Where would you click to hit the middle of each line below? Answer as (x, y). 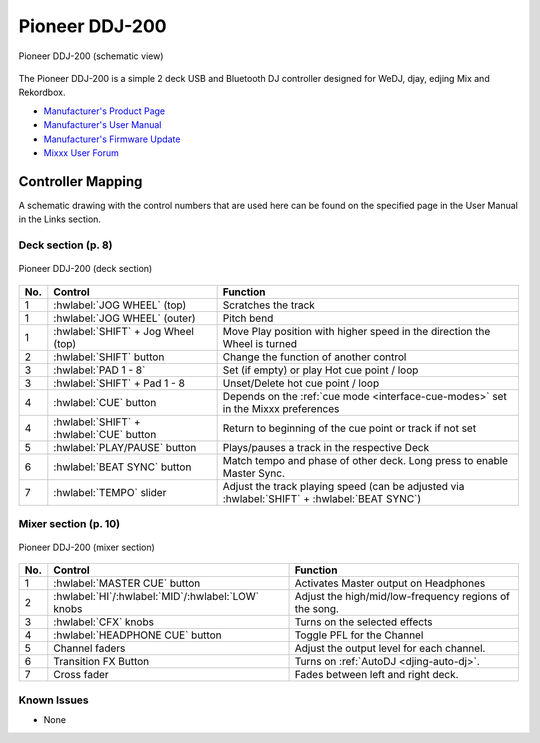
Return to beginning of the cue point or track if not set (349, 428)
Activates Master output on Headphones (390, 583)
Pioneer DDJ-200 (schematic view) (91, 56)
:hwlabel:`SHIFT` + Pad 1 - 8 (119, 383)
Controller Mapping (80, 181)
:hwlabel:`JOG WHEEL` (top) (120, 305)
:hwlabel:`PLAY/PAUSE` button (125, 447)
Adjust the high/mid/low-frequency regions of (402, 597)
